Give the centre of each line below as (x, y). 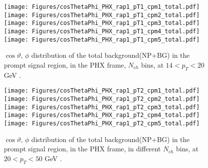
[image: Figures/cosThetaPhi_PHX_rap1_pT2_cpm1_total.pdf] (102, 91)
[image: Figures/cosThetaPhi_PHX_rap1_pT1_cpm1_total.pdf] (102, 7)
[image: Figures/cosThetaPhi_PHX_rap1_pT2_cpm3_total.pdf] (102, 107)
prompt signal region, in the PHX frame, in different (83, 149)
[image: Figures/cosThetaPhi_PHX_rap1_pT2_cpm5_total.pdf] (102, 123)
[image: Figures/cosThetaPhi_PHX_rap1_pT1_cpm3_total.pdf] (102, 23)
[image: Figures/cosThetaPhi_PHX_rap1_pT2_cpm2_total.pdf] (102, 99)
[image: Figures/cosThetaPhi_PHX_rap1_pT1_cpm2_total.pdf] (102, 15)
